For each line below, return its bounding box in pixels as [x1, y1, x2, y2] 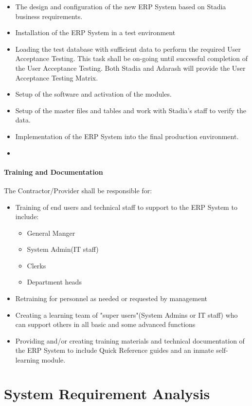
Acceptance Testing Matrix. [15, 72, 98, 82]
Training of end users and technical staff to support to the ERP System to [15, 202, 237, 212]
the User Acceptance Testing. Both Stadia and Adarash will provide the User [15, 62, 246, 73]
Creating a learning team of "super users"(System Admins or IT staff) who [15, 309, 238, 320]
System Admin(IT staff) [27, 244, 99, 254]
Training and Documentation [4, 166, 103, 177]
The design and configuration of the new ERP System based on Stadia [15, 1, 226, 11]
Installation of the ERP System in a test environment [15, 27, 176, 38]
